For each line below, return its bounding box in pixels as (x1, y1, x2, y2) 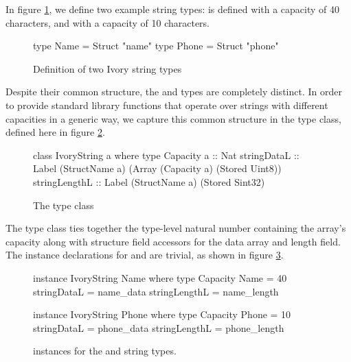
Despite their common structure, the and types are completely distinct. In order (5, 84, 342, 99)
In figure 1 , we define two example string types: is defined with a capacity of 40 (5, 2, 339, 16)
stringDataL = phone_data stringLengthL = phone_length (33, 320, 284, 335)
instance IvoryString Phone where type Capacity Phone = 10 (33, 307, 291, 322)
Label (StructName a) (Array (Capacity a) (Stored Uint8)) (33, 161, 282, 176)
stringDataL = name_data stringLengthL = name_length (33, 284, 279, 298)
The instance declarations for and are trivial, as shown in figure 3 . (5, 248, 284, 262)
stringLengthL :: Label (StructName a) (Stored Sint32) (33, 174, 265, 189)
